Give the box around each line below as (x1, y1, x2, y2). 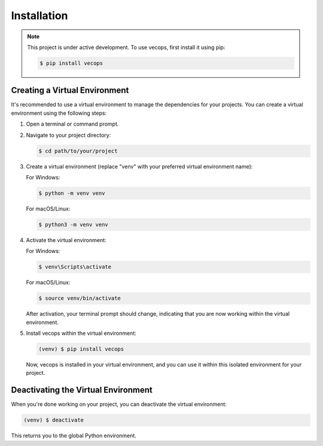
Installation (11, 9, 68, 22)
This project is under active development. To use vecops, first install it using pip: (27, 44, 226, 51)
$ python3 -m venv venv (38, 221, 109, 228)
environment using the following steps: (11, 109, 107, 117)
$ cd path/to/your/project (38, 147, 118, 154)
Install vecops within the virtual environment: (26, 329, 137, 337)
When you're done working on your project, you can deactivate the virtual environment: (11, 401, 227, 408)
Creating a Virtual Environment (11, 85, 129, 96)
